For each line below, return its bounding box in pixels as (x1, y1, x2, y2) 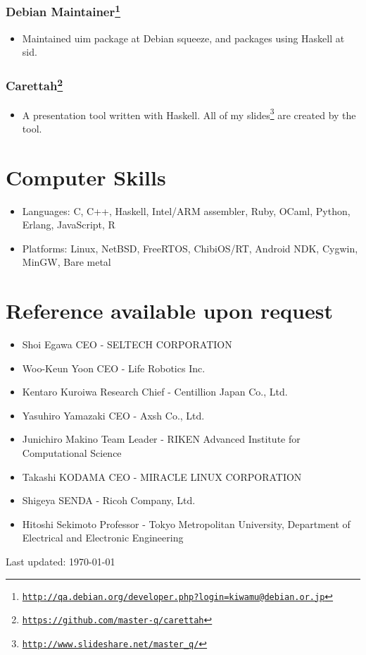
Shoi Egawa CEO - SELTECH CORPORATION (22, 337, 232, 351)
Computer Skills (6, 162, 166, 191)
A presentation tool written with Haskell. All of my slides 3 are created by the (22, 105, 356, 122)
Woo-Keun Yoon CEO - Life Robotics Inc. (22, 360, 206, 375)
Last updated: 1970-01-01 (6, 553, 115, 568)
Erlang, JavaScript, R (22, 217, 115, 232)
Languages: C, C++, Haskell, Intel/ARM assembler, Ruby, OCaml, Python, (22, 203, 351, 218)
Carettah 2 (6, 75, 63, 94)
